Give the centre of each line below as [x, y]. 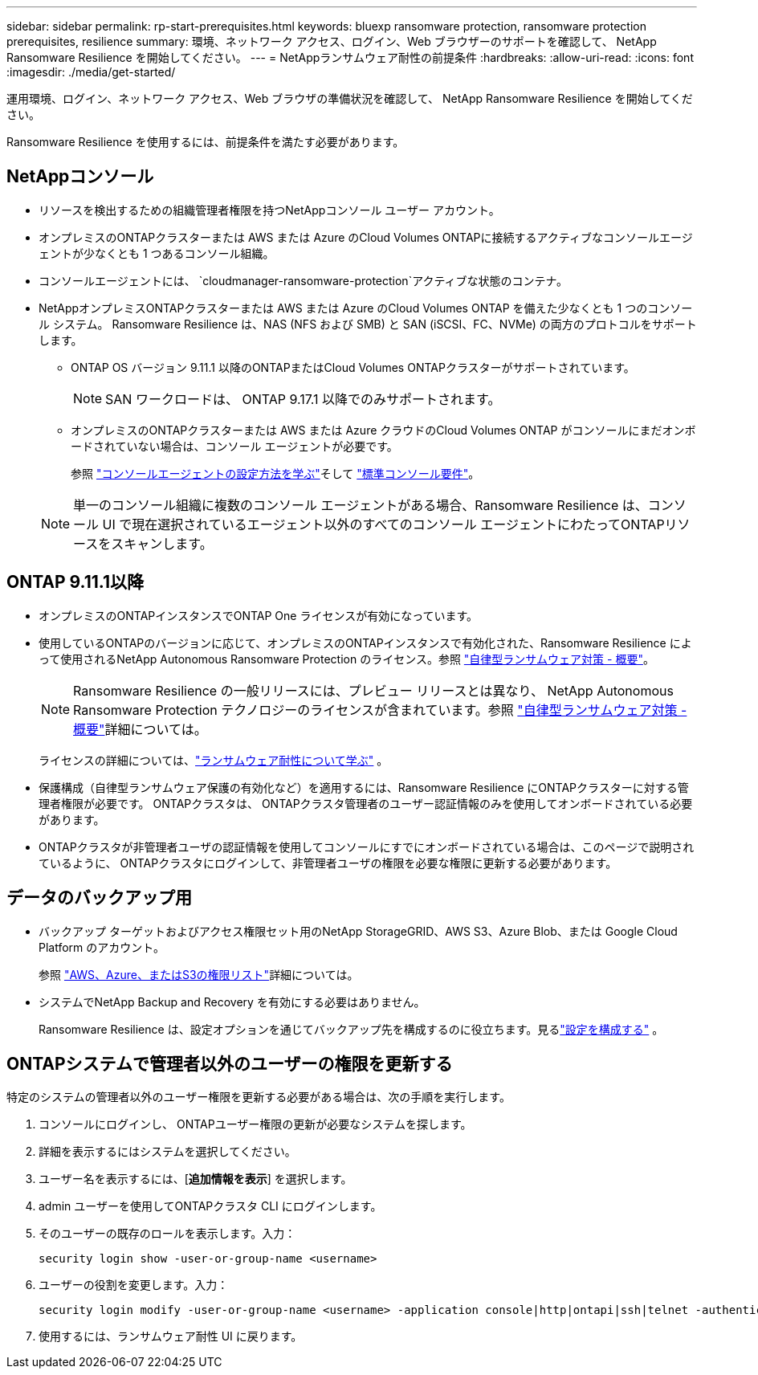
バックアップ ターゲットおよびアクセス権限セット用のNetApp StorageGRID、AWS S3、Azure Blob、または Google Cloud [358, 931]
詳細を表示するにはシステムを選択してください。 [167, 1152]
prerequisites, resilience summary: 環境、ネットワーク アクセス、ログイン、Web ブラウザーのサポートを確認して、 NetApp [332, 41]
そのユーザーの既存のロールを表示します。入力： [167, 1234]
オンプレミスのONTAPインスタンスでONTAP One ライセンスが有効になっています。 [259, 615]
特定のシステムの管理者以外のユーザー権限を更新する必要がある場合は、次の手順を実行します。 [259, 1097]
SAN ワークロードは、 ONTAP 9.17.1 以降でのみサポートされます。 [303, 399]
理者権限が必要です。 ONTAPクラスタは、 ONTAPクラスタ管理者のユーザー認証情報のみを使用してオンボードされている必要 [366, 803]
